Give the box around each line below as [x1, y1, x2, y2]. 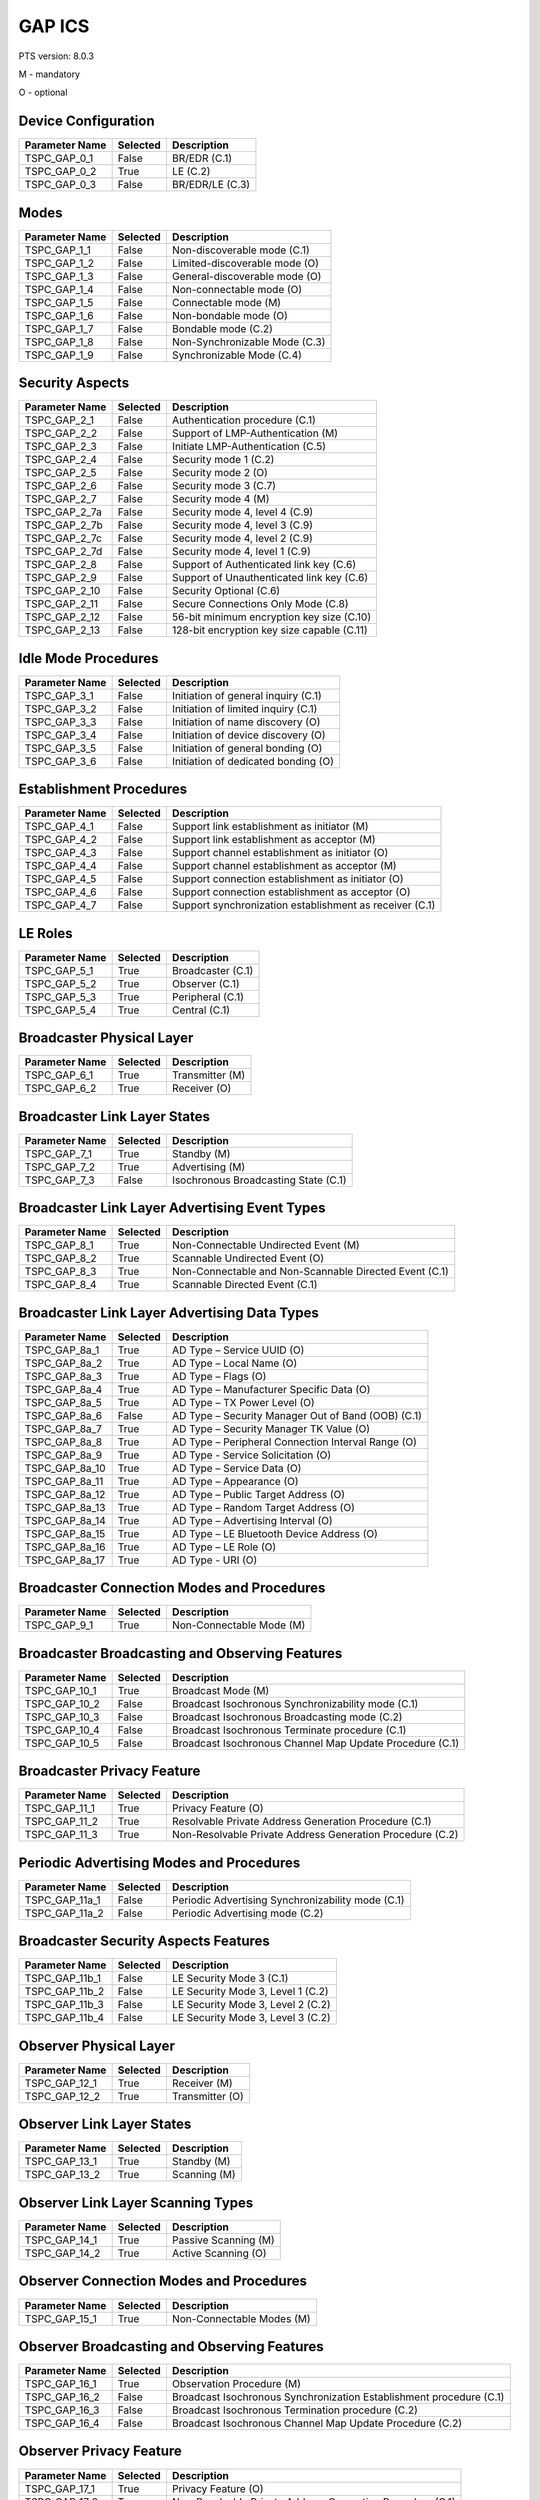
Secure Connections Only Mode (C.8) [171, 597, 349, 611]
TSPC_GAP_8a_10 [24, 1461, 106, 1475]
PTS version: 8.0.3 [18, 50, 95, 62]
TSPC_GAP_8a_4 [24, 1382, 103, 1396]
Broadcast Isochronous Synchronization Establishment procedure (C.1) [171, 2390, 505, 2404]
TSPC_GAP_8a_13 [24, 1500, 106, 1514]
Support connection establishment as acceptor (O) [171, 885, 411, 899]
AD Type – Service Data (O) [171, 1461, 302, 1475]
